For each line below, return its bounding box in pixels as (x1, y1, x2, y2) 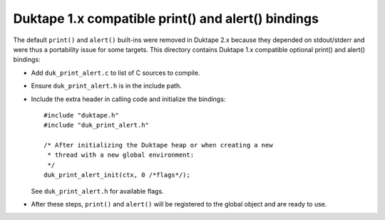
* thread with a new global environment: (47, 151, 195, 159)
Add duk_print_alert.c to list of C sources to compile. (31, 68, 200, 77)
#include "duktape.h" (43, 111, 119, 119)
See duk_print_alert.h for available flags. (31, 187, 164, 195)
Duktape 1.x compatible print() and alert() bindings (13, 11, 319, 26)
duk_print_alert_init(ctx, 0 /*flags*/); (43, 171, 190, 179)
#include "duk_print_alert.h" (43, 121, 150, 130)
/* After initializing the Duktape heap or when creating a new (43, 141, 274, 150)
